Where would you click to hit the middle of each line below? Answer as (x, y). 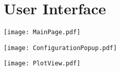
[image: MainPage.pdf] (42, 32)
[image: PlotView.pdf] (42, 64)
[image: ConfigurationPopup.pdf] (60, 48)
